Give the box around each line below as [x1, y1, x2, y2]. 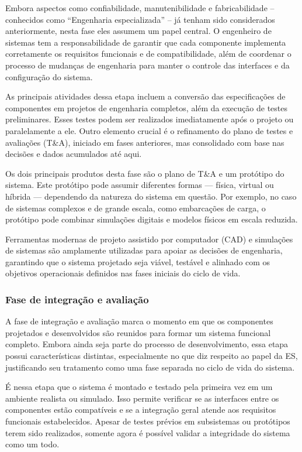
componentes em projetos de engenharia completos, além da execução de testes [5, 101, 287, 114]
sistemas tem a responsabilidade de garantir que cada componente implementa [5, 36, 286, 48]
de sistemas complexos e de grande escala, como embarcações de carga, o [5, 201, 266, 214]
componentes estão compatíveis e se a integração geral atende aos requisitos [5, 403, 276, 416]
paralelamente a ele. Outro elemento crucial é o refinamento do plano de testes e [5, 124, 293, 136]
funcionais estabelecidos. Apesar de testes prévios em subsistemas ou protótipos [5, 415, 290, 427]
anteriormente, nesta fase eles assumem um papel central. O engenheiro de [5, 25, 272, 37]
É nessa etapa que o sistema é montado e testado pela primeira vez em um [5, 381, 273, 393]
